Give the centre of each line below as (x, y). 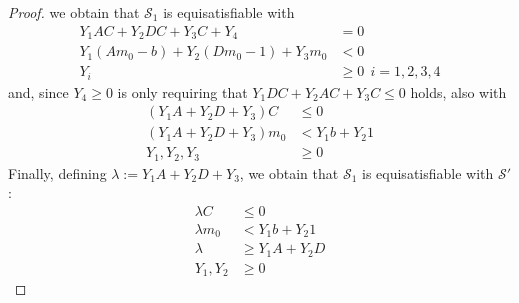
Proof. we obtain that (74, 12)
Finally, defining (57, 172)
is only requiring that (182, 91)
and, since (38, 91)
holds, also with (458, 91)
